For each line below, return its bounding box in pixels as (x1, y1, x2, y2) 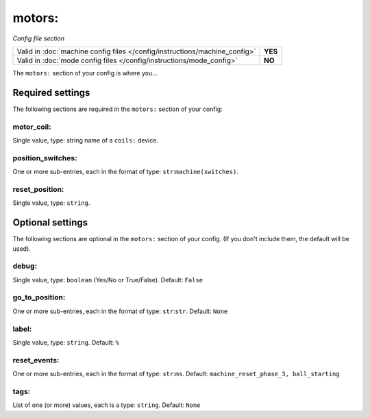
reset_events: (12, 355, 60, 365)
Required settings (12, 86, 90, 99)
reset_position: (12, 184, 64, 194)
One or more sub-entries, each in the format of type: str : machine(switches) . (12, 168, 239, 176)
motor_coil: (12, 122, 51, 132)
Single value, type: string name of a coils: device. (12, 136, 159, 144)
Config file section (12, 34, 65, 42)
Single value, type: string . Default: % (12, 338, 120, 346)
